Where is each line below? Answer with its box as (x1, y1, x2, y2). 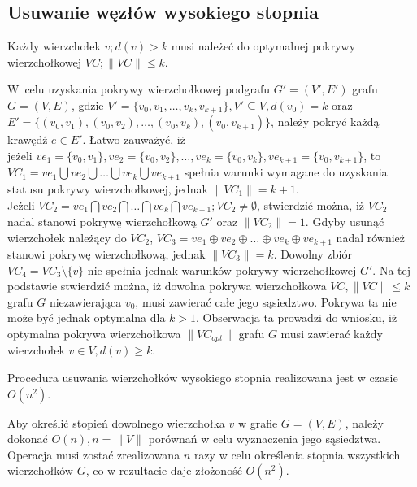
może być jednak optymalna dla (7, 309, 166, 326)
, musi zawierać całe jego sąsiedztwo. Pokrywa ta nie (135, 293, 397, 310)
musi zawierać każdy (280, 325, 383, 341)
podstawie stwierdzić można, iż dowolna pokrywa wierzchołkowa (7, 277, 327, 294)
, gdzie (71, 96, 104, 113)
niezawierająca (49, 293, 122, 310)
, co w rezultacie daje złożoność (85, 462, 242, 479)
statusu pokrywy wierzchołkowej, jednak (7, 180, 208, 197)
